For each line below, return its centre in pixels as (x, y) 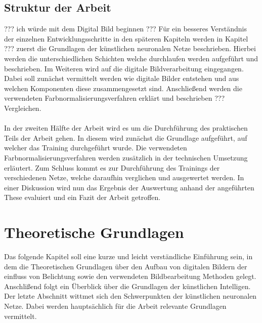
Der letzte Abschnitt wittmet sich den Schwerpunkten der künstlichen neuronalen (130, 296)
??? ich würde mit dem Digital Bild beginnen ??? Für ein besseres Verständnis (125, 29)
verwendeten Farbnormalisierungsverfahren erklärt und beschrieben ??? (114, 98)
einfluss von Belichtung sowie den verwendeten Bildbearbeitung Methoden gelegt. (130, 276)
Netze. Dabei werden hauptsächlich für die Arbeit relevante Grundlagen (115, 306)
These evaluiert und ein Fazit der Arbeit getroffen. (82, 197)
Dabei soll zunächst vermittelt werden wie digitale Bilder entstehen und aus (122, 78)
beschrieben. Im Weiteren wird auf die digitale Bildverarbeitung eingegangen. (124, 68)
